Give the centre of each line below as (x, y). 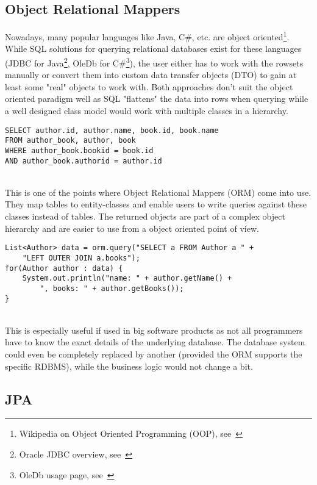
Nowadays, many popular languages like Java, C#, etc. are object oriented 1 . (147, 36)
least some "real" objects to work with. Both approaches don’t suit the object (149, 86)
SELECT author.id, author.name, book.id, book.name (112, 130)
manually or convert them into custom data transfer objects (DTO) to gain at (151, 75)
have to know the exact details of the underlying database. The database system (155, 342)
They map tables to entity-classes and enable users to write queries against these (156, 204)
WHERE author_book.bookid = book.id (79, 150)
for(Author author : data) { (64, 268)
